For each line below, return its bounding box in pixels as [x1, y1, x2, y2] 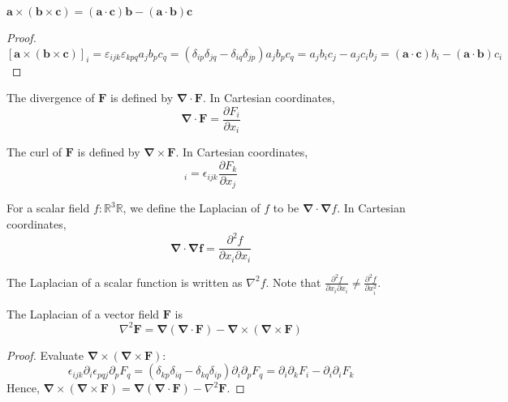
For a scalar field [6, 199, 90, 216]
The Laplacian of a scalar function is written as [6, 273, 243, 290]
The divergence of [6, 89, 95, 106]
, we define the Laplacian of [123, 199, 260, 216]
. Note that [265, 273, 321, 290]
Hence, [6, 379, 40, 396]
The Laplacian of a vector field [6, 305, 160, 322]
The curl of [6, 143, 62, 160]
